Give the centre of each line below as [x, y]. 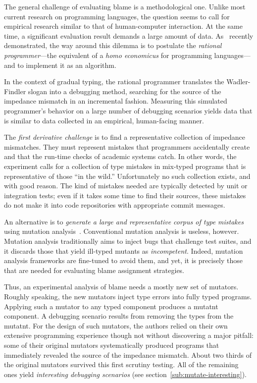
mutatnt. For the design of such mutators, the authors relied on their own [116, 325]
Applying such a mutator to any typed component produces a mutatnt [111, 306]
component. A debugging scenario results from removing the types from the [119, 316]
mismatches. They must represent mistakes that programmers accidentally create [127, 146]
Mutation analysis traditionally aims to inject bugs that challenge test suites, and [128, 241]
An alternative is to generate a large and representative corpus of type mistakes [124, 221]
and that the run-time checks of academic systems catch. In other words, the [120, 156]
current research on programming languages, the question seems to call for [117, 16]
